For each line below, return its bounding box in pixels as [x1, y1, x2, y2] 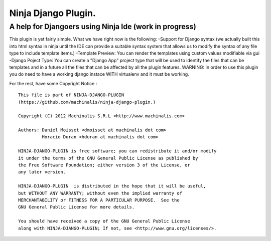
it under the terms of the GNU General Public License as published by [18, 155, 198, 161]
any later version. [18, 169, 66, 175]
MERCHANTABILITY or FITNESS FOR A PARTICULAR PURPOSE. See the [18, 197, 180, 203]
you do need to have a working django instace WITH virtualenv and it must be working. [9, 71, 189, 77]
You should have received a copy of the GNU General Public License [18, 218, 190, 224]
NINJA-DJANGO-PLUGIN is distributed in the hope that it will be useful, [18, 183, 206, 189]
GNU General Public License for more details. [18, 204, 135, 210]
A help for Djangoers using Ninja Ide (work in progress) [9, 22, 197, 31]
